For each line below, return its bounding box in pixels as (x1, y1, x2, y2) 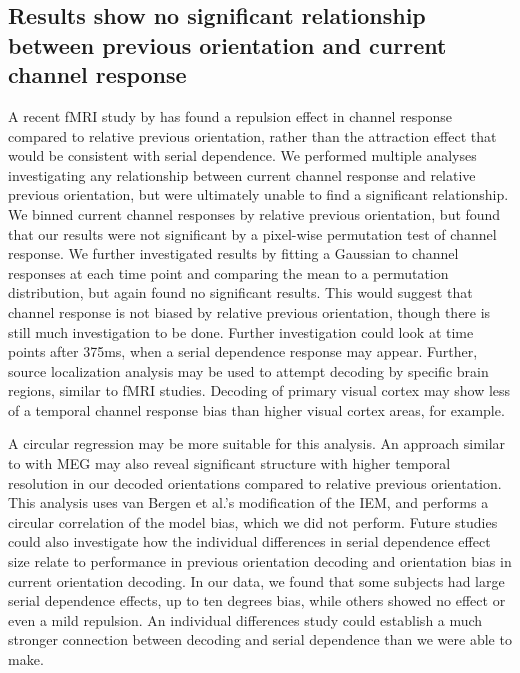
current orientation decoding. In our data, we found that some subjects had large (8, 570, 505, 591)
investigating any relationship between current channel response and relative (8, 164, 476, 185)
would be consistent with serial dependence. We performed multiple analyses (8, 145, 477, 166)
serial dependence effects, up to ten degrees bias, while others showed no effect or (8, 590, 506, 611)
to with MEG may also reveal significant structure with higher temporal (8, 453, 451, 474)
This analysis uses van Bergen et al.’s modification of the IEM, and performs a (8, 492, 489, 513)
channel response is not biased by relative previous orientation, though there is (8, 301, 491, 322)
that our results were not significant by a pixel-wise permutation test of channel (8, 223, 497, 244)
